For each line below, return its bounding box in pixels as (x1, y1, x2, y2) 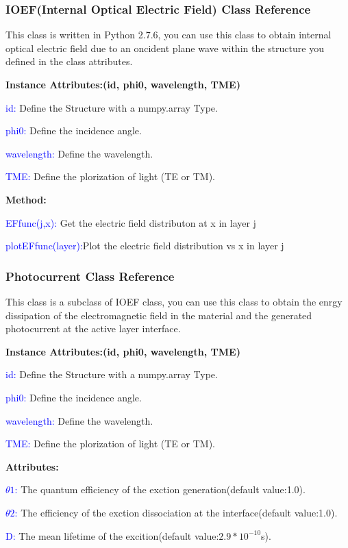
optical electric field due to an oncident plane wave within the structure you (5, 40, 324, 55)
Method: (5, 192, 47, 206)
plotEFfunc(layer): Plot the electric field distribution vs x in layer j (5, 238, 284, 253)
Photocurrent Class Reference (5, 267, 175, 284)
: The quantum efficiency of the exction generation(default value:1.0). (14, 482, 306, 497)
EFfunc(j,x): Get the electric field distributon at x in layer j (5, 215, 256, 229)
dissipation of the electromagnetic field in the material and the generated (5, 308, 312, 322)
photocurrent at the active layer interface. (5, 321, 181, 336)
